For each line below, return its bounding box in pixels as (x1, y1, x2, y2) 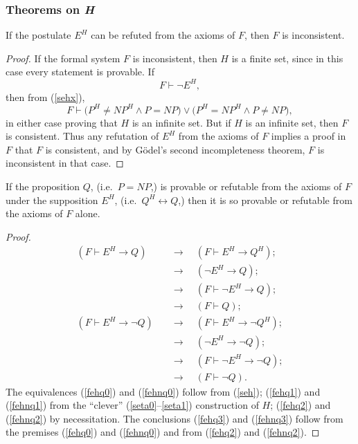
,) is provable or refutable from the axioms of (150, 178, 342, 193)
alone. (75, 206, 100, 221)
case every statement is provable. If (6, 64, 154, 79)
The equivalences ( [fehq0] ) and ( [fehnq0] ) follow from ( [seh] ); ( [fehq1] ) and (6, 384, 321, 398)
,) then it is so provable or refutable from (178, 192, 352, 207)
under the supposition (6, 192, 98, 207)
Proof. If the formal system (6, 50, 120, 65)
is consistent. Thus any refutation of (6, 129, 159, 143)
